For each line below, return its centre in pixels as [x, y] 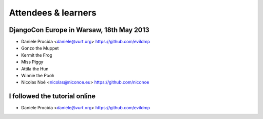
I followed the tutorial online [52, 96]
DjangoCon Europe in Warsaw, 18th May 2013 [79, 30]
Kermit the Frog [37, 55]
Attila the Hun [35, 68]
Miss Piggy [32, 62]
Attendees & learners [53, 13]
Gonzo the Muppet [40, 48]
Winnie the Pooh [38, 76]
